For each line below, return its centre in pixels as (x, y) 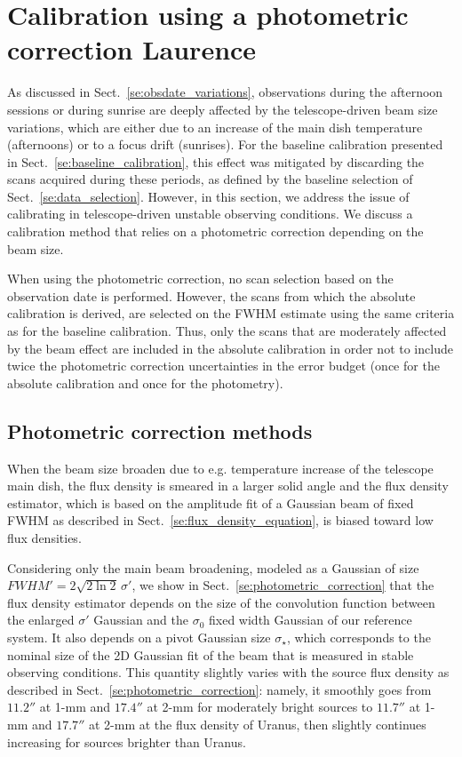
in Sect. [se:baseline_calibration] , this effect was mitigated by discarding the (216, 161)
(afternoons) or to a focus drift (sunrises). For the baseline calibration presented (225, 144)
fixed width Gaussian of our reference (311, 620)
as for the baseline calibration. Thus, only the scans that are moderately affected (227, 331)
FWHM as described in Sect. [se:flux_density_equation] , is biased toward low (220, 520)
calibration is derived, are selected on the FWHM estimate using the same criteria (231, 313)
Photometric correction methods (160, 430)
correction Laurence (132, 49)
